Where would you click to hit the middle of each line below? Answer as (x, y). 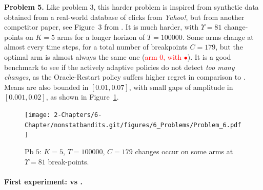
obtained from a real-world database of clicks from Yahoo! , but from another (124, 17)
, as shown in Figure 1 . (82, 97)
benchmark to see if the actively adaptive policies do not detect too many (119, 67)
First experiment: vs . (44, 181)
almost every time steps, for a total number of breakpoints (96, 47)
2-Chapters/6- (78, 115)
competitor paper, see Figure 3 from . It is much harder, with (101, 27)
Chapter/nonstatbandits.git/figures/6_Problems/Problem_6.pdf (133, 125)
